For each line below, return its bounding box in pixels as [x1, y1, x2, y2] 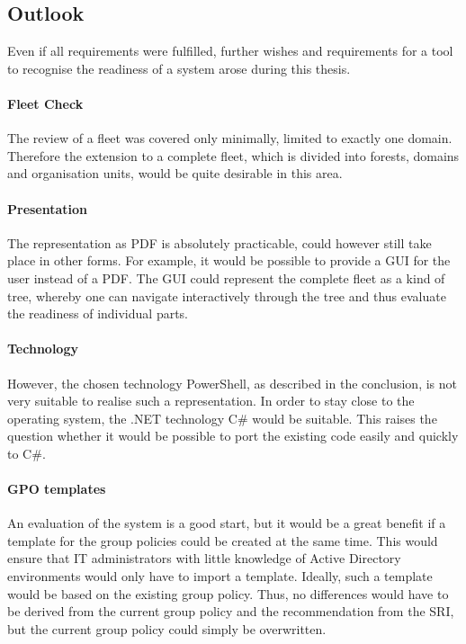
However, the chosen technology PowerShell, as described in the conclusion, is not [7, 373, 457, 392]
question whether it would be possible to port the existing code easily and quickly [7, 426, 459, 445]
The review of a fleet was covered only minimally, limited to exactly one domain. [7, 129, 453, 148]
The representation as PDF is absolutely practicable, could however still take [7, 233, 432, 252]
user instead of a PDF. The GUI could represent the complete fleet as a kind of [7, 268, 445, 287]
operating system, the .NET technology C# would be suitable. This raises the [7, 408, 437, 427]
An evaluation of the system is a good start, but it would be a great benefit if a [7, 514, 446, 532]
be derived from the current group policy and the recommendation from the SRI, [7, 602, 454, 621]
